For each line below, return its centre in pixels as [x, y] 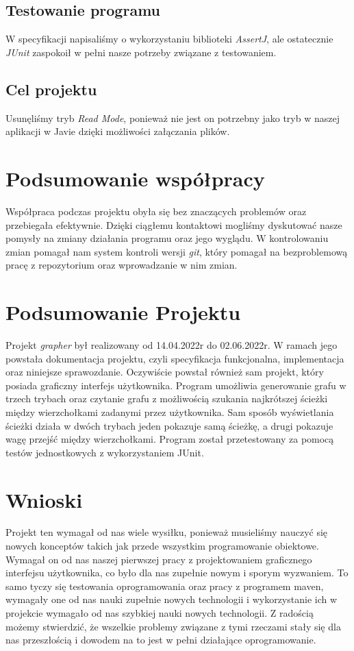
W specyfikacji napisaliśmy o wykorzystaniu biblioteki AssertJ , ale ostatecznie [169, 39]
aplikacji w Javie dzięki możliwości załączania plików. [118, 131]
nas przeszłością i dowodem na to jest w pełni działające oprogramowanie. [161, 640]
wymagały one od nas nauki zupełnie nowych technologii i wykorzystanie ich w [172, 599]
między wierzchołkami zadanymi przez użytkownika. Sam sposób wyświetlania [170, 412]
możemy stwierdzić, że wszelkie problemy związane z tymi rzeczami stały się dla [173, 626]
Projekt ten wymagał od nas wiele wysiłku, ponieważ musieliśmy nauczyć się [167, 532]
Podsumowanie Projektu [123, 312]
